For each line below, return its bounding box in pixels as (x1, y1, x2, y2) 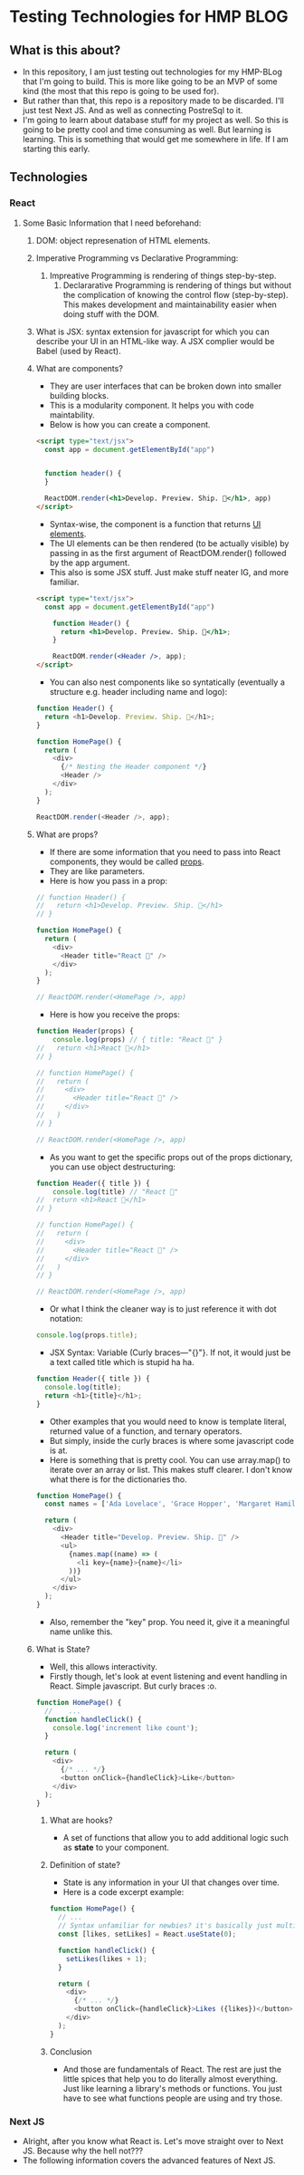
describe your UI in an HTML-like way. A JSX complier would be (35, 335, 275, 346)
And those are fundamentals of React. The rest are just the (62, 2064, 282, 2074)
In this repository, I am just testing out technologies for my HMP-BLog (22, 66, 283, 77)
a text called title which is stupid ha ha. (49, 1357, 195, 1368)
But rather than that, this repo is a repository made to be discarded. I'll (22, 95, 285, 106)
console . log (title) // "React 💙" (52, 1187, 179, 1197)
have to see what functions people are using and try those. (62, 2093, 283, 2103)
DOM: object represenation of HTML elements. (35, 235, 211, 245)
